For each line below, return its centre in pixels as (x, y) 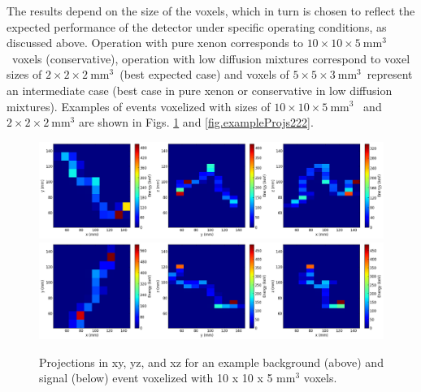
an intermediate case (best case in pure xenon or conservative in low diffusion (200, 90)
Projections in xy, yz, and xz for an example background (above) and (211, 362)
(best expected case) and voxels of (204, 74)
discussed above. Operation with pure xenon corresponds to (155, 43)
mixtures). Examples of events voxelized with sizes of (139, 106)
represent (390, 74)
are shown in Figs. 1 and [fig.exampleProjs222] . (196, 122)
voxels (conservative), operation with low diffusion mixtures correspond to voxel (211, 58)
